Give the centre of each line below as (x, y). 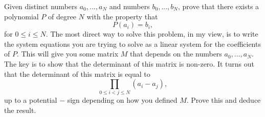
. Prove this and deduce (224, 100)
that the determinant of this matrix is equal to (77, 74)
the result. (20, 110)
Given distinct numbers (41, 6)
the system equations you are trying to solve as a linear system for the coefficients (132, 43)
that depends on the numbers (176, 54)
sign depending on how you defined (122, 100)
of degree (62, 16)
